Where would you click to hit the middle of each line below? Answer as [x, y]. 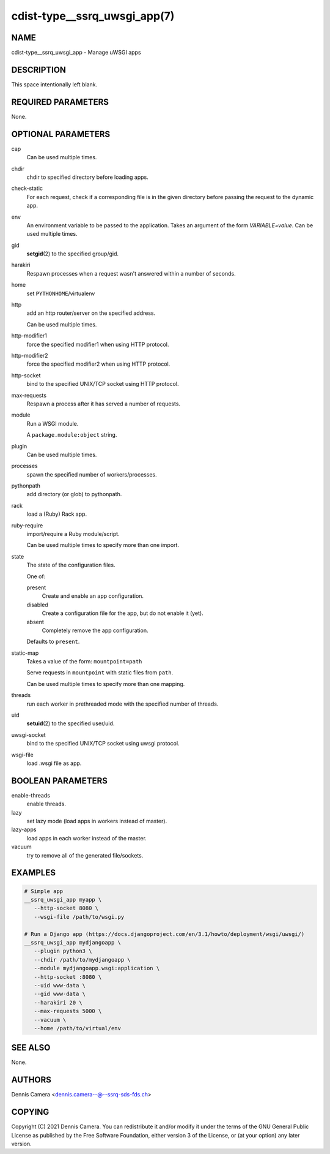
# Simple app [44, 891]
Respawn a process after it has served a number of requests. [103, 404]
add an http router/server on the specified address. [91, 313]
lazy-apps [24, 829]
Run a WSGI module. [53, 423]
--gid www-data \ [60, 994]
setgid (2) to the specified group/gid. [73, 254]
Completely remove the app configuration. [95, 630]
